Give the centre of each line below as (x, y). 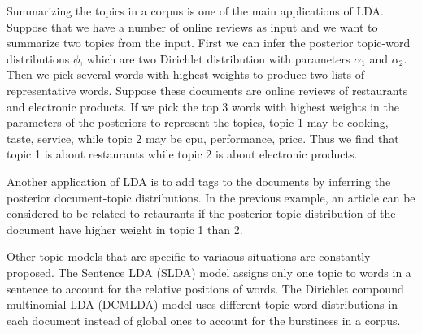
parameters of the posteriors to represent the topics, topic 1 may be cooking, (198, 122)
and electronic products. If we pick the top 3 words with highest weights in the (203, 106)
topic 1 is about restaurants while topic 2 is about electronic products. (182, 154)
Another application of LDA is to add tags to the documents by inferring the (199, 181)
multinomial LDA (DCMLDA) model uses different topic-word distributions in (202, 304)
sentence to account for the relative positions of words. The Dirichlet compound (205, 288)
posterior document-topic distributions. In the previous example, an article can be (211, 197)
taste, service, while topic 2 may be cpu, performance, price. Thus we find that (203, 138)
